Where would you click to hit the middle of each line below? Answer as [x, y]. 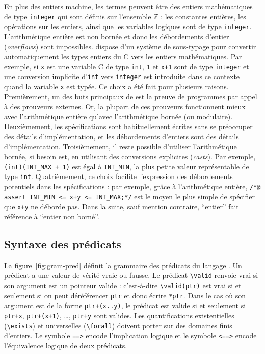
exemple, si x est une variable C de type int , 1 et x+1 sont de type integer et [127, 66]
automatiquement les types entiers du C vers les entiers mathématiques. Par [123, 56]
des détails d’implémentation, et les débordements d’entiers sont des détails [122, 136]
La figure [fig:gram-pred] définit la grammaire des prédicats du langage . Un [123, 265]
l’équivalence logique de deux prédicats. [66, 346]
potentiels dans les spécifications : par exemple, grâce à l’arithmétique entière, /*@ [132, 186]
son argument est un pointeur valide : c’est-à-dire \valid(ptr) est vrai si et [123, 285]
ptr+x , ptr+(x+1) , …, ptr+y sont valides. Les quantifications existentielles [119, 315]
